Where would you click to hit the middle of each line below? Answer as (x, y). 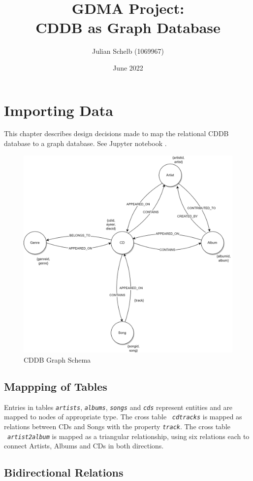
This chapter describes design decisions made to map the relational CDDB (116, 133)
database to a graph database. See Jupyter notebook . (85, 143)
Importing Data (59, 110)
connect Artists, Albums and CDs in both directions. (84, 446)
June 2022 (128, 67)
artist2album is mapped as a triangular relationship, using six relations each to (128, 436)
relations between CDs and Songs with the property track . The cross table (117, 426)
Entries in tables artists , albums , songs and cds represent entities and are (118, 407)
